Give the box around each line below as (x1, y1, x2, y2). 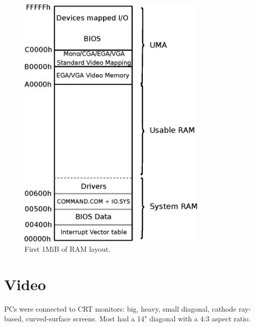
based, (4, 313, 24, 324)
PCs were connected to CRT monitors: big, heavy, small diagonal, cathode (4, 303, 237, 314)
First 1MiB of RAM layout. (24, 243, 111, 254)
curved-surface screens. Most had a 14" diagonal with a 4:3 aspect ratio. (25, 313, 250, 324)
